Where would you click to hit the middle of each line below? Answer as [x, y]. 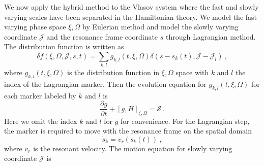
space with [192, 72]
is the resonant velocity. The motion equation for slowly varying [133, 148]
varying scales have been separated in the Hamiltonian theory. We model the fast [131, 16]
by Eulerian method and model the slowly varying [160, 27]
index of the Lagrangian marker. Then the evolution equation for [105, 84]
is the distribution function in [113, 72]
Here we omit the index [41, 121]
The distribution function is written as [64, 46]
